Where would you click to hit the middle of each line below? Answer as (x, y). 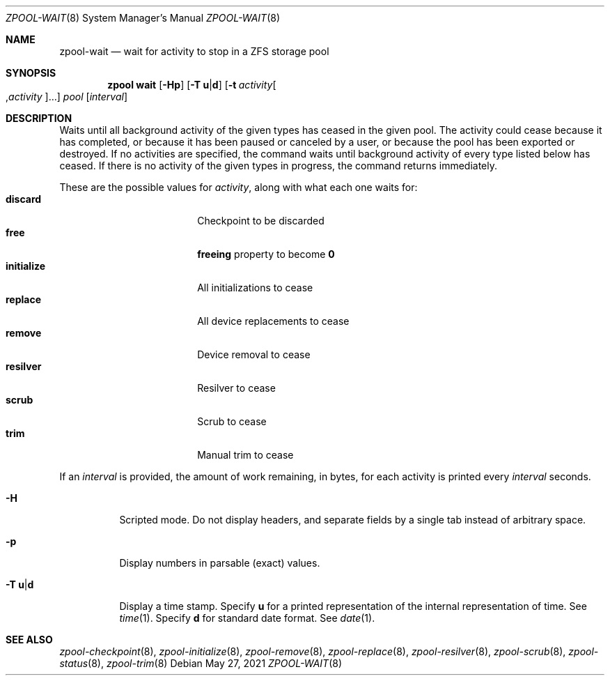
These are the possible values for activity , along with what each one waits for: (238, 187)
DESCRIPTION (39, 118)
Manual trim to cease (245, 455)
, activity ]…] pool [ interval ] (67, 97)
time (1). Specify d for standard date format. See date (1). (247, 618)
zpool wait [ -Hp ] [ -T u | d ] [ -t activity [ (192, 85)
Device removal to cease (254, 354)
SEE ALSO (29, 640)
